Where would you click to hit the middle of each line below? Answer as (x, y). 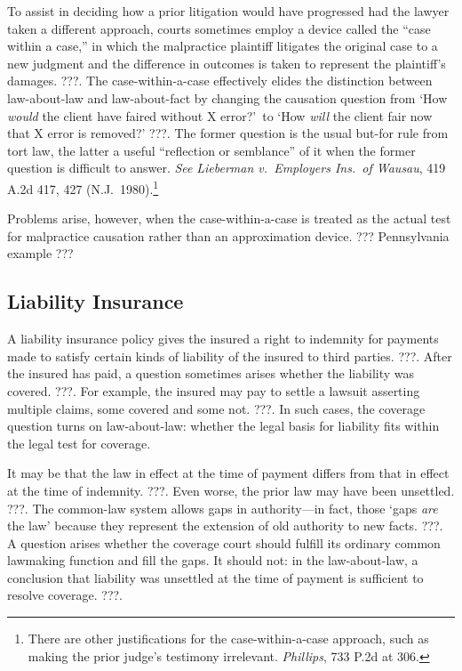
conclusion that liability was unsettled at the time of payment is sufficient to (215, 577)
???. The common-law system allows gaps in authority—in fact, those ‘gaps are (223, 508)
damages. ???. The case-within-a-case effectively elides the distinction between (220, 81)
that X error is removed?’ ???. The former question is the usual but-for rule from (228, 133)
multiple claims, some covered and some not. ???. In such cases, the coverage (216, 408)
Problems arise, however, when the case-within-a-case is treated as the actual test (229, 218)
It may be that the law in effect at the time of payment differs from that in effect (228, 473)
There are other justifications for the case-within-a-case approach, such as (228, 639)
